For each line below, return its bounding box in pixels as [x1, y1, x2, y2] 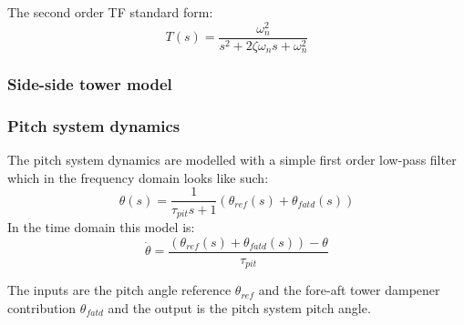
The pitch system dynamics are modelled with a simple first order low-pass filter [7, 150, 457, 169]
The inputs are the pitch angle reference [7, 280, 232, 300]
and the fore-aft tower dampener [258, 280, 440, 300]
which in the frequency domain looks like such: [7, 168, 269, 187]
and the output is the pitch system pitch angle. [108, 298, 371, 317]
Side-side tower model [7, 73, 172, 96]
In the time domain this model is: [7, 217, 195, 236]
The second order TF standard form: [7, 3, 213, 21]
